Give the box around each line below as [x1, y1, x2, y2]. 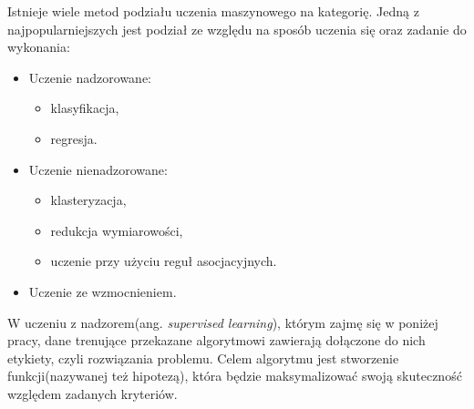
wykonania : [7, 37, 70, 56]
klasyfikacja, [50, 98, 119, 118]
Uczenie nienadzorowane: [28, 159, 168, 179]
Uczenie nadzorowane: [28, 67, 151, 87]
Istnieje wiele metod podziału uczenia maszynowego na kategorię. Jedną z [7, 2, 419, 20]
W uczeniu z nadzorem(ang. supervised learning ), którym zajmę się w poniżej [7, 312, 438, 332]
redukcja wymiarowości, [50, 220, 183, 240]
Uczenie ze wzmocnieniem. [28, 281, 177, 301]
